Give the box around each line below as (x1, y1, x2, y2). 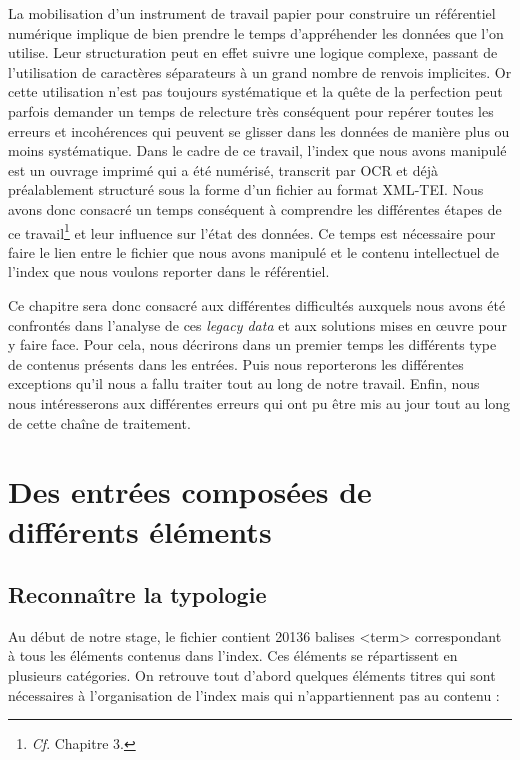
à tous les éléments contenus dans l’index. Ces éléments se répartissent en (8, 645, 458, 666)
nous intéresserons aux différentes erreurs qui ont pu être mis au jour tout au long (8, 392, 511, 413)
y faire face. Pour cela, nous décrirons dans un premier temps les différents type (8, 334, 497, 355)
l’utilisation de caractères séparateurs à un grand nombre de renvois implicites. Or (8, 61, 512, 82)
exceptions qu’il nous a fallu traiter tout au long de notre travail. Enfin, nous (8, 373, 480, 394)
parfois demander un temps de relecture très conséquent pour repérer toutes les (8, 100, 494, 121)
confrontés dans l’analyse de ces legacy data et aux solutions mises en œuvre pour (8, 314, 507, 335)
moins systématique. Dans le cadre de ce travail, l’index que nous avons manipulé (8, 140, 507, 161)
